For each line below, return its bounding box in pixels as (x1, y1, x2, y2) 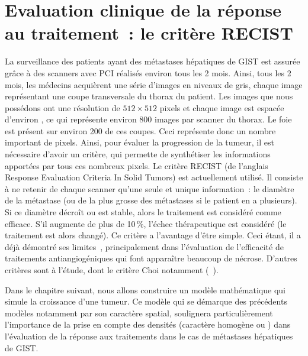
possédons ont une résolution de (5, 101, 120, 114)
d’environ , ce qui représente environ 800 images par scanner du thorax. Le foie (5, 113, 292, 125)
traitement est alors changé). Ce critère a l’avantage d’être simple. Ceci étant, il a (5, 229, 301, 241)
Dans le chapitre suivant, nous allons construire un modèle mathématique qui (5, 283, 285, 296)
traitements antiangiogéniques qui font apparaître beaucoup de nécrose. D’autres (5, 252, 297, 264)
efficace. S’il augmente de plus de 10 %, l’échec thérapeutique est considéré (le (5, 217, 287, 229)
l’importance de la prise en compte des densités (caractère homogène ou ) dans (5, 318, 291, 331)
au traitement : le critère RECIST (5, 21, 293, 45)
